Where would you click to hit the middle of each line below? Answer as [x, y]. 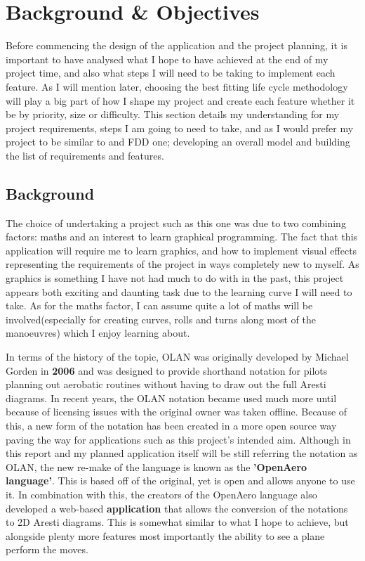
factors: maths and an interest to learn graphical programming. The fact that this [182, 237]
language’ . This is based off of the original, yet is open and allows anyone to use [180, 481]
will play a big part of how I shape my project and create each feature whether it [180, 100]
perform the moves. [47, 549]
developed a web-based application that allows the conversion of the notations [177, 508]
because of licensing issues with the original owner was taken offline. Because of [177, 412]
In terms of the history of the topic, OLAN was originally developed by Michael [177, 357]
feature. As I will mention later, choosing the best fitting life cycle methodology [177, 86]
